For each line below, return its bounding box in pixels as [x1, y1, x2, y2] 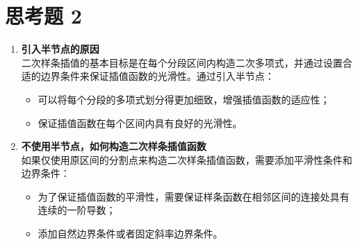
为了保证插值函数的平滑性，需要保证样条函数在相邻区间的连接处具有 [38, 189, 350, 203]
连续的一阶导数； [38, 203, 116, 217]
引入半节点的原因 [21, 42, 99, 56]
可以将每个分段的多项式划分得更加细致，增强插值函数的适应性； [38, 92, 330, 106]
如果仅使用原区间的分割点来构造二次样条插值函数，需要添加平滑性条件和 [21, 152, 352, 167]
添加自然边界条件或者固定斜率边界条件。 [38, 226, 223, 241]
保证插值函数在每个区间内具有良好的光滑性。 [38, 115, 243, 130]
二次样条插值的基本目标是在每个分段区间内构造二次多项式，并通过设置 [21, 55, 343, 69]
